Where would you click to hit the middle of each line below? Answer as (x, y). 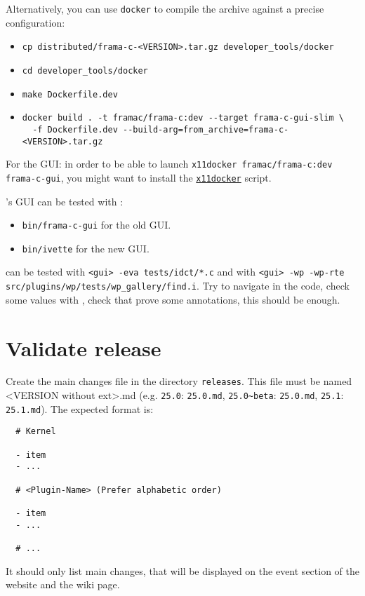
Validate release (84, 347)
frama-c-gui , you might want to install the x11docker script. (139, 177)
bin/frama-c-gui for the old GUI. (97, 225)
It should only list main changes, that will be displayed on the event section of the (182, 570)
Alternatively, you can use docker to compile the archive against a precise (165, 8)
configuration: (35, 22)
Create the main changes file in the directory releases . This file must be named (179, 381)
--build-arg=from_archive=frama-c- (206, 129)
